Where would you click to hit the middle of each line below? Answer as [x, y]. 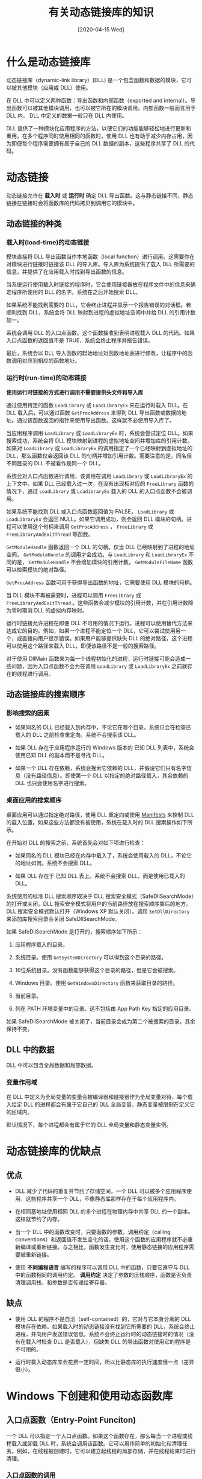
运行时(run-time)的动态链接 [46, 378]
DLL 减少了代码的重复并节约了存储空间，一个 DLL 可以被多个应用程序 [101, 1191]
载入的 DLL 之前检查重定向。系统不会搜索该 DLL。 [77, 735]
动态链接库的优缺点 [54, 1151]
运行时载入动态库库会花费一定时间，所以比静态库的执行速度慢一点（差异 [104, 1362]
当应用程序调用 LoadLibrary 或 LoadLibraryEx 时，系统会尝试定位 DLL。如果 [100, 433]
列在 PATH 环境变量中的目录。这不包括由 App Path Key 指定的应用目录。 [105, 1008]
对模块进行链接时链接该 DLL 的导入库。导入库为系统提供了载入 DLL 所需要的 [101, 264]
